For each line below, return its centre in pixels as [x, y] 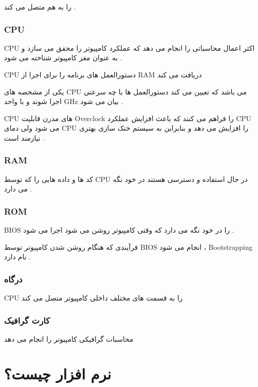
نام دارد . [18, 257]
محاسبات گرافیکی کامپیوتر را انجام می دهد [69, 339]
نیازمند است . [24, 137]
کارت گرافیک [27, 320]
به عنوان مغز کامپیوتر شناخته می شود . [63, 58]
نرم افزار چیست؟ [58, 373]
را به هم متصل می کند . [40, 7]
